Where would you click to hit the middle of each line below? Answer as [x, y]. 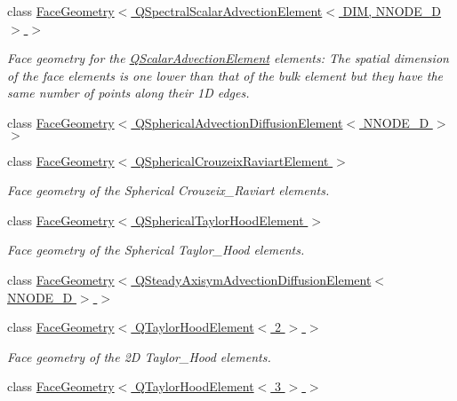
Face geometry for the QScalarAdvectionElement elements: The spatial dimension [228, 58]
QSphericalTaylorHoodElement [219, 220]
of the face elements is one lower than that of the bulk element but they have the [225, 75]
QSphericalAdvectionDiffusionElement [239, 122]
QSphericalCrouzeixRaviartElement [232, 160]
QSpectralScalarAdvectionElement [228, 11]
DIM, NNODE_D [392, 11]
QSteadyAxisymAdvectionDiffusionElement [253, 279]
